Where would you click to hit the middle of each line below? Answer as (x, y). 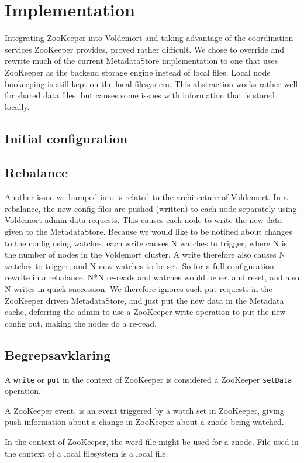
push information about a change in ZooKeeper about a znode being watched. (144, 422)
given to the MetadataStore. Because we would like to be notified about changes (148, 231)
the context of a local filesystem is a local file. (87, 453)
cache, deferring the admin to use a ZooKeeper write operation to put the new (145, 312)
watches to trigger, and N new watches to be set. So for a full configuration (139, 265)
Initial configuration (66, 138)
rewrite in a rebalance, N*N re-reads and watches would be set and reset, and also (152, 277)
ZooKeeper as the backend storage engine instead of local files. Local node (138, 72)
